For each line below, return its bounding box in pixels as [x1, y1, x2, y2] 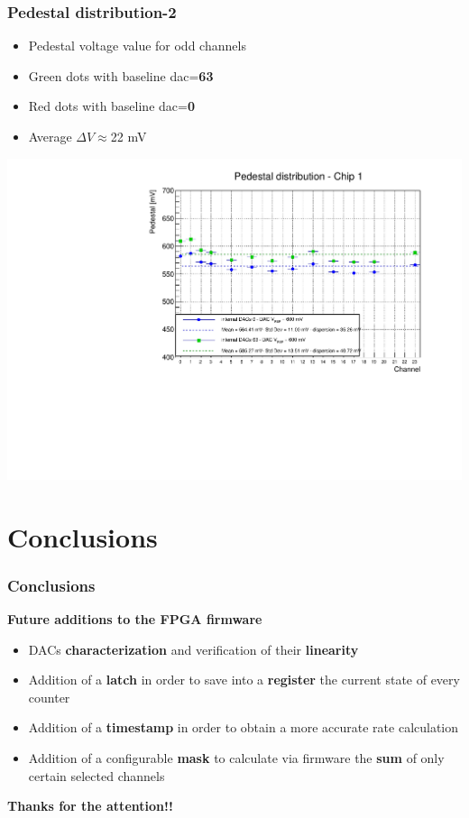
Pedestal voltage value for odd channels [28, 36, 246, 55]
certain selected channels [28, 766, 165, 785]
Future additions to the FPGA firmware [7, 609, 262, 628]
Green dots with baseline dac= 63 [28, 66, 214, 85]
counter [28, 687, 70, 706]
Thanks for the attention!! [7, 796, 173, 815]
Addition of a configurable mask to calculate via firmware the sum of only [28, 748, 445, 767]
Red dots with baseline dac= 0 [28, 97, 195, 115]
